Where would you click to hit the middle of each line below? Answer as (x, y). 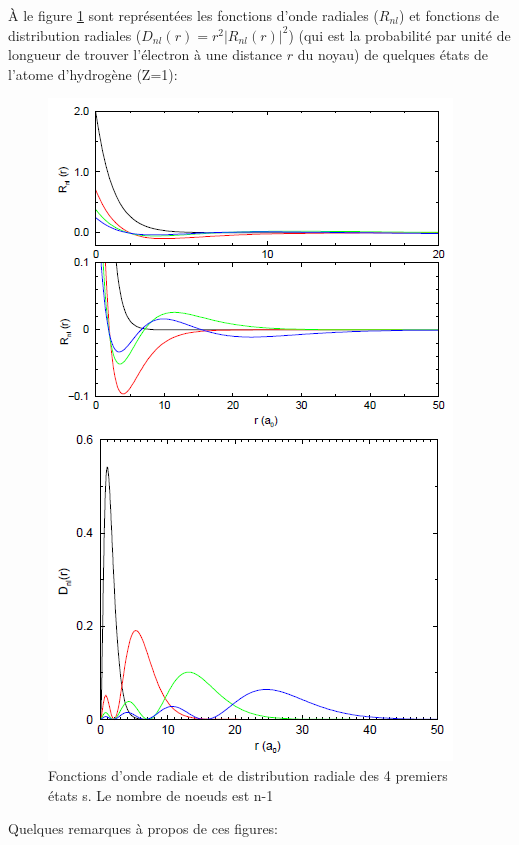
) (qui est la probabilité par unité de (399, 34)
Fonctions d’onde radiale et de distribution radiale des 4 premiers (248, 774)
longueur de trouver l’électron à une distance (145, 54)
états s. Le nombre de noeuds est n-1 (161, 794)
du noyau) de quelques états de (392, 54)
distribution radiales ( (75, 34)
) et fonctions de (449, 15)
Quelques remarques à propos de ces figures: (143, 828)
